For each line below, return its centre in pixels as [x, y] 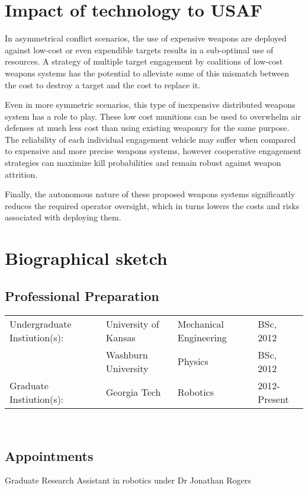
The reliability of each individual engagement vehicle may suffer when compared [150, 139]
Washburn [127, 354]
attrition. [21, 174]
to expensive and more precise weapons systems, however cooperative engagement [153, 151]
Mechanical [201, 324]
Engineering [202, 337]
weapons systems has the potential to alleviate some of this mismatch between [147, 73]
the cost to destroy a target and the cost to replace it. [103, 84]
